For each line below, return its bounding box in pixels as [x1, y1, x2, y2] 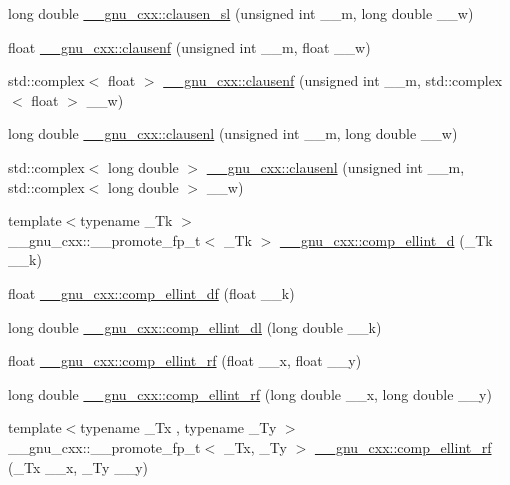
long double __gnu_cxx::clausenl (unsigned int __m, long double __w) [8, 123, 458, 144]
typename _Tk [80, 210, 173, 231]
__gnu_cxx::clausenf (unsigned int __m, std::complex [163, 70, 503, 91]
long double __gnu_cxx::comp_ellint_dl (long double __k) [8, 316, 382, 337]
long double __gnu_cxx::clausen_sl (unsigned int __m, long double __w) [8, 3, 474, 23]
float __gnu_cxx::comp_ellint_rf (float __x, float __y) [8, 350, 362, 371]
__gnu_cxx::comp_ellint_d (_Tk [279, 229, 493, 250]
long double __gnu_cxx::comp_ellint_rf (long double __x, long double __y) [8, 383, 492, 404]
